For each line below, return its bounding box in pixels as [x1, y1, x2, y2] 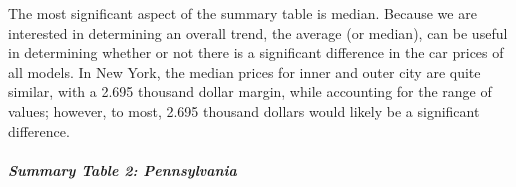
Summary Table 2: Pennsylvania [8, 159, 237, 180]
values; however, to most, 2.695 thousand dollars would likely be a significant [8, 100, 480, 121]
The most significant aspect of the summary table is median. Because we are [8, 3, 477, 23]
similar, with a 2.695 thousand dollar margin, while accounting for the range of [8, 81, 492, 102]
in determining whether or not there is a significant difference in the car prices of [8, 42, 504, 63]
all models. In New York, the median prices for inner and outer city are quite [8, 61, 481, 82]
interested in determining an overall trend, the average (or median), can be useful [8, 22, 508, 43]
